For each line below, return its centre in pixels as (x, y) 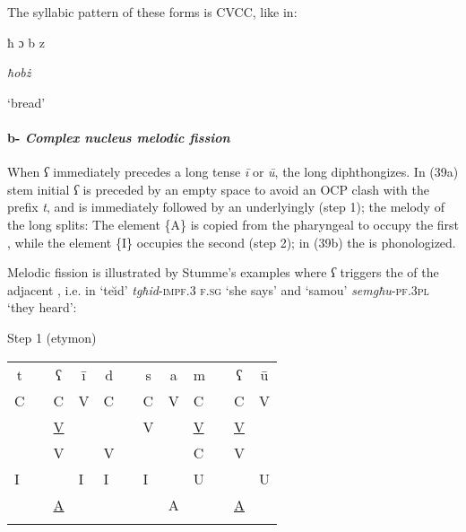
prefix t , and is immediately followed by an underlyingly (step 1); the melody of (226, 207)
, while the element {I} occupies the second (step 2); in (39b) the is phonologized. (232, 242)
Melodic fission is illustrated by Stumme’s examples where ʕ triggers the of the (223, 272)
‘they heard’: (42, 307)
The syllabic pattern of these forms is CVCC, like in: (152, 12)
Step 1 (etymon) (52, 337)
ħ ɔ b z (26, 42)
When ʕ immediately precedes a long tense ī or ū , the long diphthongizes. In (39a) (233, 172)
